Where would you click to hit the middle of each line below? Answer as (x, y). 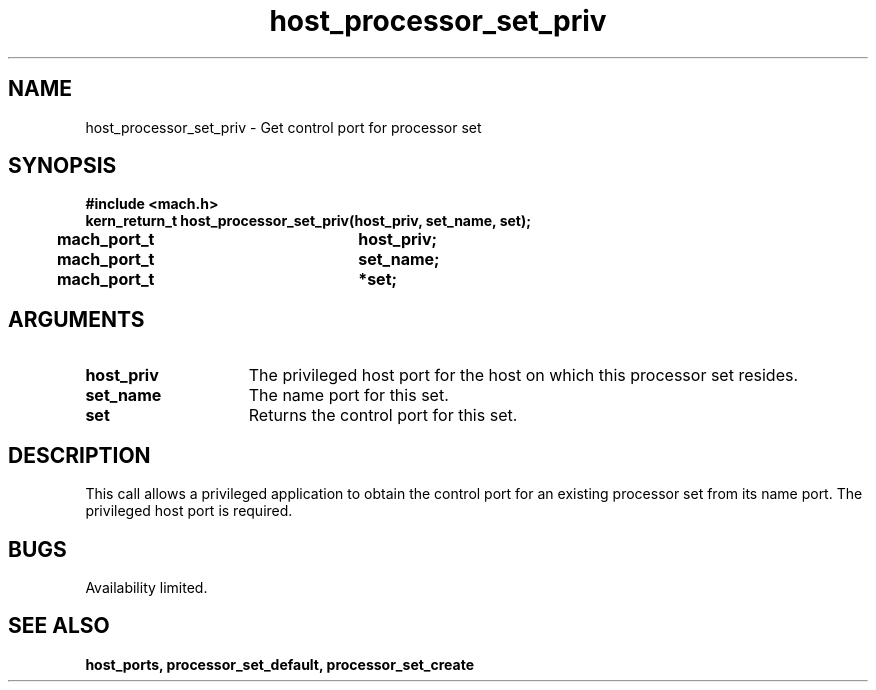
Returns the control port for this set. (383, 415)
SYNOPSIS (62, 166)
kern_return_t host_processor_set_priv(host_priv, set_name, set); (308, 221)
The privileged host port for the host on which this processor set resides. (523, 375)
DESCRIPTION (79, 455)
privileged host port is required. (189, 511)
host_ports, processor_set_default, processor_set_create (280, 664)
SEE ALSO (59, 626)
